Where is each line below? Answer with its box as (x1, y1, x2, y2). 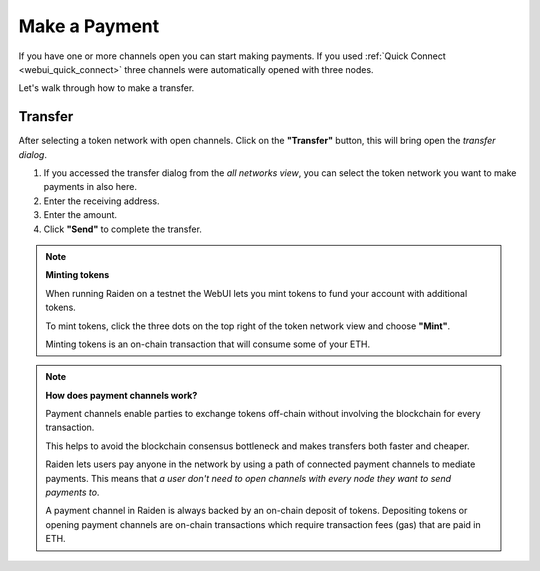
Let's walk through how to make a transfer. (18, 82, 195, 94)
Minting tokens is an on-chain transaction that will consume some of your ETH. (45, 338, 371, 350)
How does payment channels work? (45, 389, 198, 401)
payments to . (45, 486, 100, 499)
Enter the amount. (43, 209, 118, 221)
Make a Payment (18, 15, 160, 37)
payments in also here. (43, 181, 137, 193)
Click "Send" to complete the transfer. (43, 223, 202, 235)
